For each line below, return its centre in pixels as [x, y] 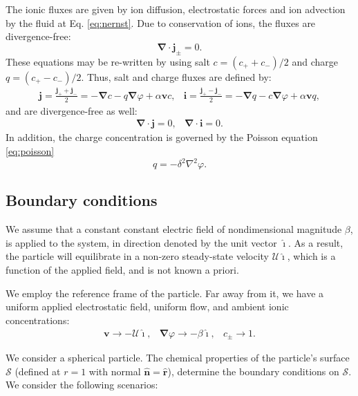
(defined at [38, 371]
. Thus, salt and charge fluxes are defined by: [176, 76]
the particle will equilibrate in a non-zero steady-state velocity [137, 256]
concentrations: [38, 320]
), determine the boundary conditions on [253, 371]
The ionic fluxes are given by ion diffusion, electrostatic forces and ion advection [176, 9]
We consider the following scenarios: [82, 385]
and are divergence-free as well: [72, 110]
